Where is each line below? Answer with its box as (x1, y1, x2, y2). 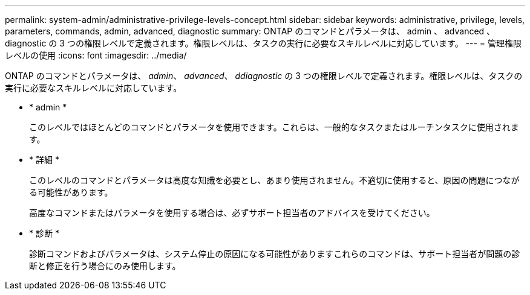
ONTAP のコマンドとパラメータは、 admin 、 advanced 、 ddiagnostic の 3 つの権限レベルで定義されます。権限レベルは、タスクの (5, 71, 523, 81)
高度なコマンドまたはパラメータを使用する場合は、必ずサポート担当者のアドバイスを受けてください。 (29, 208, 435, 218)
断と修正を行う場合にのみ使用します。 (29, 261, 181, 271)
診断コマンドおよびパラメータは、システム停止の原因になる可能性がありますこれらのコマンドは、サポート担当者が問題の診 (29, 249, 520, 259)
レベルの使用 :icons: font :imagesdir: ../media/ (5, 50, 187, 60)
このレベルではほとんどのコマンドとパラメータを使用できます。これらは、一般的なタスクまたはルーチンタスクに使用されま (29, 122, 519, 132)
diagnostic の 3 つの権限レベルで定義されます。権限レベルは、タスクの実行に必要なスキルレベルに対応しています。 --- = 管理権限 (5, 38, 522, 48)
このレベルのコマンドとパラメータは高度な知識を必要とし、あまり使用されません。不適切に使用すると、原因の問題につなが (29, 175, 520, 185)
